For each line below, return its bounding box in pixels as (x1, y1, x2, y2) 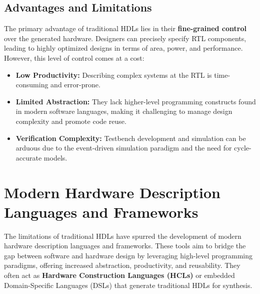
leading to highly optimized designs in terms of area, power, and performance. (4, 43, 243, 53)
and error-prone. (50, 79, 100, 90)
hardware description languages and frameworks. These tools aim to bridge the (4, 240, 246, 251)
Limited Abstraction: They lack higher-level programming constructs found (15, 96, 256, 106)
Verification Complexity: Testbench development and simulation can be (15, 132, 246, 143)
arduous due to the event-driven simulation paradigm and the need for (15, 142, 232, 153)
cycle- (234, 142, 251, 153)
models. (43, 152, 67, 163)
